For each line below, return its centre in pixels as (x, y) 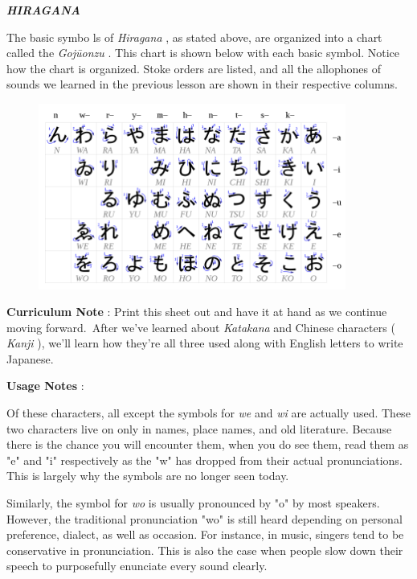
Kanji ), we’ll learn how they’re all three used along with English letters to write (205, 343)
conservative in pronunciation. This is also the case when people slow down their (205, 550)
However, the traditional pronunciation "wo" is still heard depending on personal (204, 518)
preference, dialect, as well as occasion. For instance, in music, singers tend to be (205, 534)
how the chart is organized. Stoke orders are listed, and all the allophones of (194, 68)
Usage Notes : (45, 386)
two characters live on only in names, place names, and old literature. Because (199, 428)
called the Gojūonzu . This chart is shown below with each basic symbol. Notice (203, 53)
